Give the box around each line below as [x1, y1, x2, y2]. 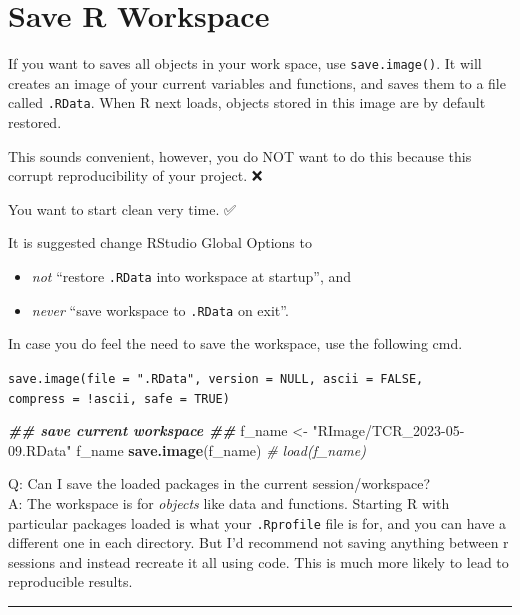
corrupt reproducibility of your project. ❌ [8, 165, 263, 186]
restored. [8, 112, 62, 133]
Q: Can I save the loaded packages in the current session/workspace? [8, 473, 431, 494]
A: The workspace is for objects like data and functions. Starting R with [8, 493, 450, 513]
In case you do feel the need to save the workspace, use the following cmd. [8, 333, 463, 354]
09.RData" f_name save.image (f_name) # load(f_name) [8, 439, 366, 460]
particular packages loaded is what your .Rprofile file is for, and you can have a [8, 512, 507, 533]
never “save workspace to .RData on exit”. [31, 299, 289, 320]
